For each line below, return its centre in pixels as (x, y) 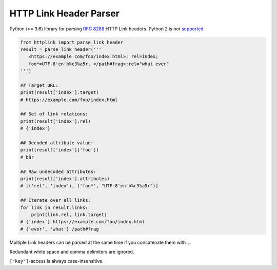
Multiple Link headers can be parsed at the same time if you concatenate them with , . (100, 242)
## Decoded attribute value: (57, 143)
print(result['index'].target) (60, 93)
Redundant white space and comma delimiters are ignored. (72, 252)
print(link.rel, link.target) (69, 215)
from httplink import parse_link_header (72, 42)
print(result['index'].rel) (55, 121)
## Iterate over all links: (55, 200)
